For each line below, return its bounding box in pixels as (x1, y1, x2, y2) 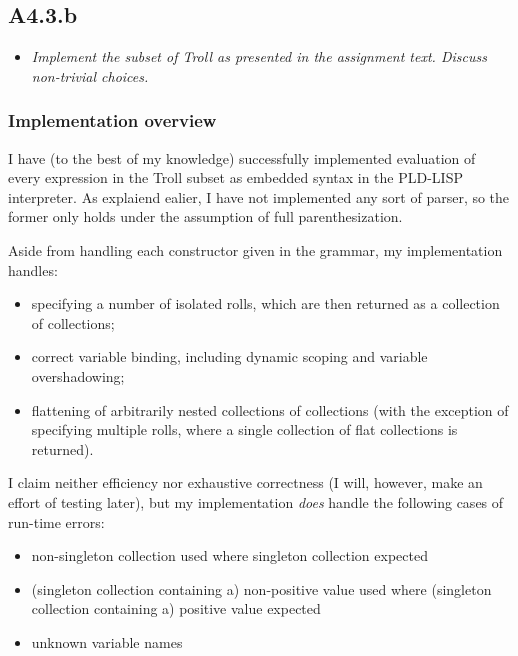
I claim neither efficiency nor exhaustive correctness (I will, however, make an (8, 472, 483, 493)
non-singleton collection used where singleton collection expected (31, 545, 428, 566)
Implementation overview (8, 108, 217, 133)
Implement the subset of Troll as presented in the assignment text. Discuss (31, 46, 487, 67)
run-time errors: (8, 511, 105, 532)
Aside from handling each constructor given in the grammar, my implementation (8, 239, 503, 260)
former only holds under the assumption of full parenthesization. (8, 206, 403, 227)
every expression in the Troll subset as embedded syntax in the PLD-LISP (8, 167, 463, 188)
